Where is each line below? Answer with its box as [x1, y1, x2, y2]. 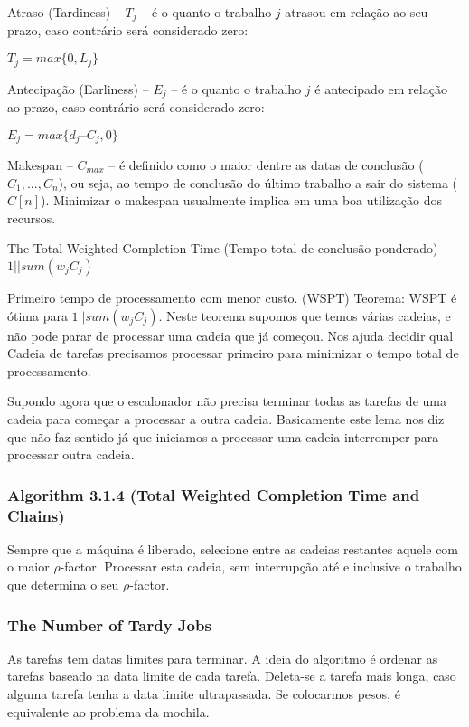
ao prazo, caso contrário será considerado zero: [7, 97, 265, 116]
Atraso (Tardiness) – [7, 3, 121, 21]
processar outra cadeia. [7, 445, 135, 464]
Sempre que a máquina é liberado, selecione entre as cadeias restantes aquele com [7, 539, 459, 558]
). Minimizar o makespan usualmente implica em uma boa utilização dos [41, 191, 443, 210]
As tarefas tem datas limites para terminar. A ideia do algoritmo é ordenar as [7, 648, 438, 667]
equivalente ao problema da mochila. [7, 702, 210, 721]
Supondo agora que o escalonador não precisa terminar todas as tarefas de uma [7, 392, 446, 411]
